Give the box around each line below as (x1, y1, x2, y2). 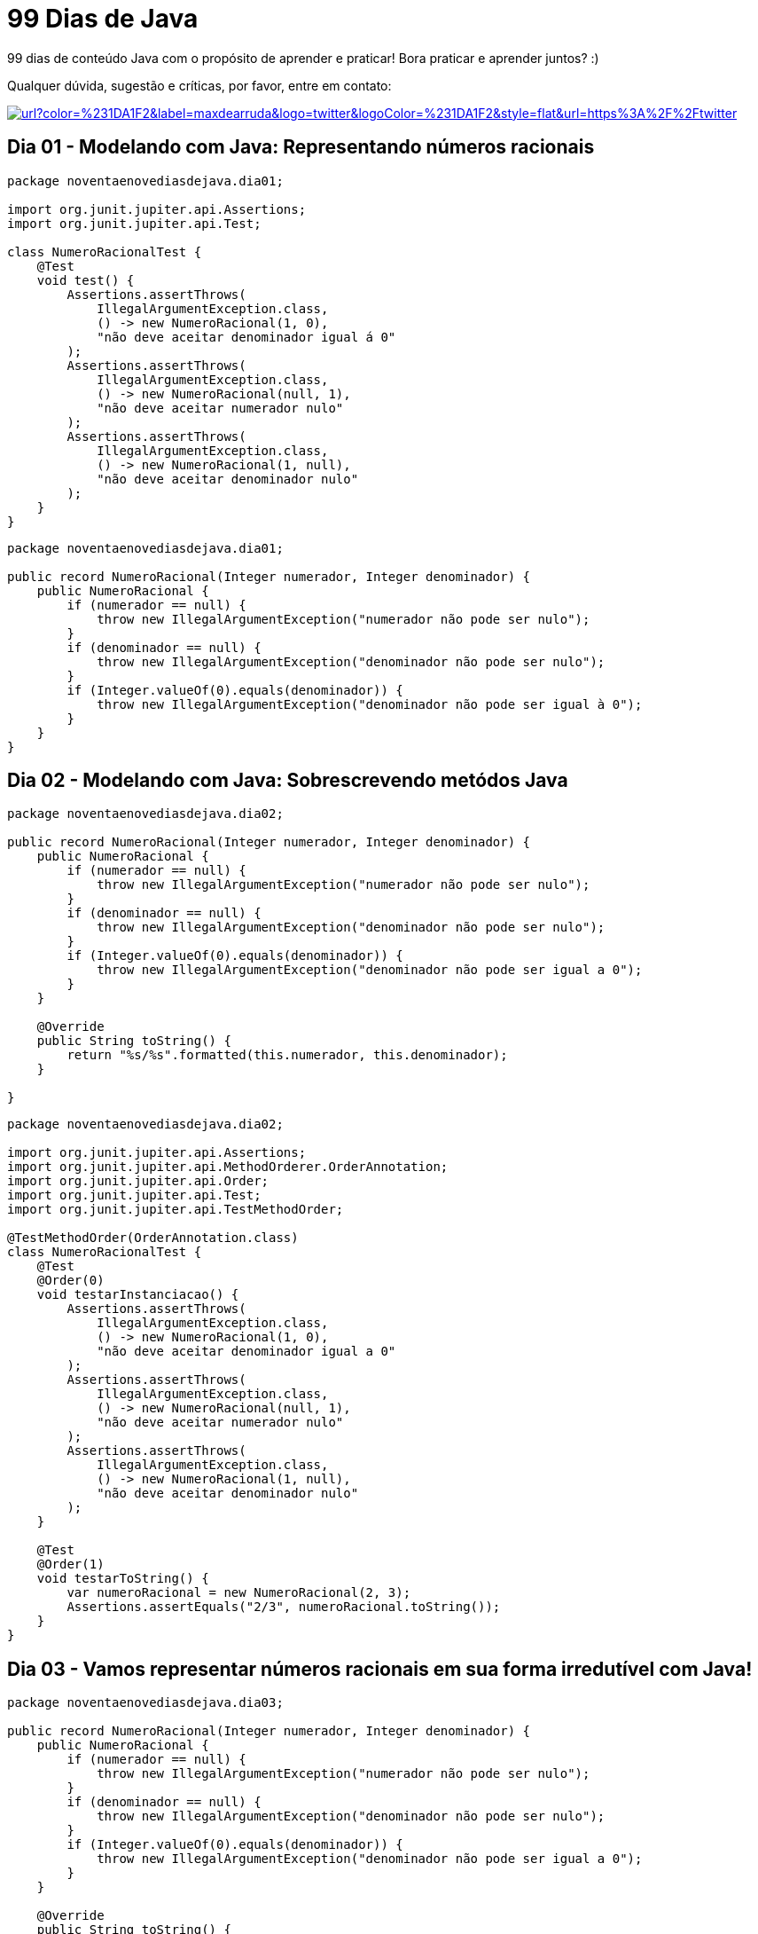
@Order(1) (36, 1557, 105, 1572)
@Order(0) (36, 1273, 105, 1288)
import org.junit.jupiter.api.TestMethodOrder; (7, 1202, 344, 1217)
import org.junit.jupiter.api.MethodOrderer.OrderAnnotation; (7, 1160, 449, 1175)
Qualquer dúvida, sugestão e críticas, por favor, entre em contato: (7, 77, 392, 93)
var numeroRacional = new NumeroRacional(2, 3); (66, 1585, 411, 1600)
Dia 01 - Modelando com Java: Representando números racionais (7, 136, 595, 159)
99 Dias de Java (7, 4, 199, 34)
